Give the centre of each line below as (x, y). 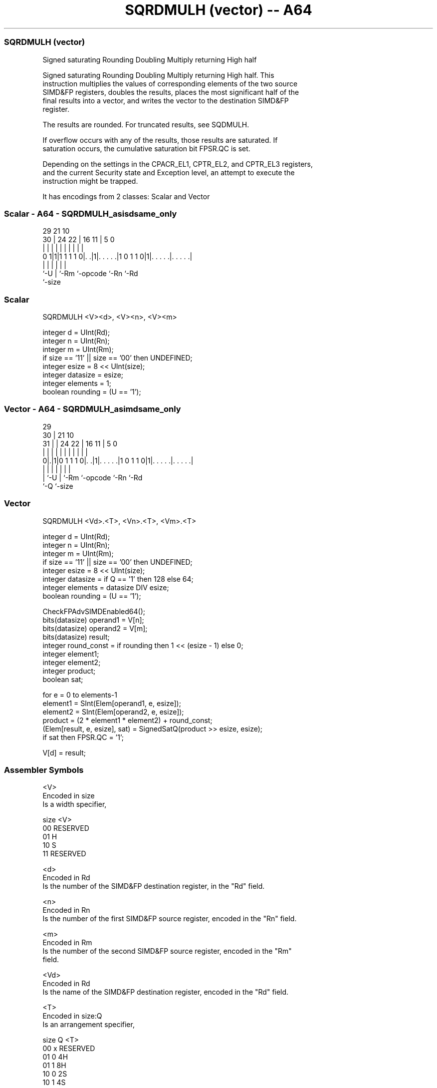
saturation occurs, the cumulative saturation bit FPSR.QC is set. (146, 148)
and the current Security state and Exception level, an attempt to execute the (169, 172)
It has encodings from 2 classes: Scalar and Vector (126, 196)
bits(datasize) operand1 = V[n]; (93, 620)
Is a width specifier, (75, 804)
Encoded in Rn (66, 910)
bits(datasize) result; (76, 637)
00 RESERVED (66, 828)
